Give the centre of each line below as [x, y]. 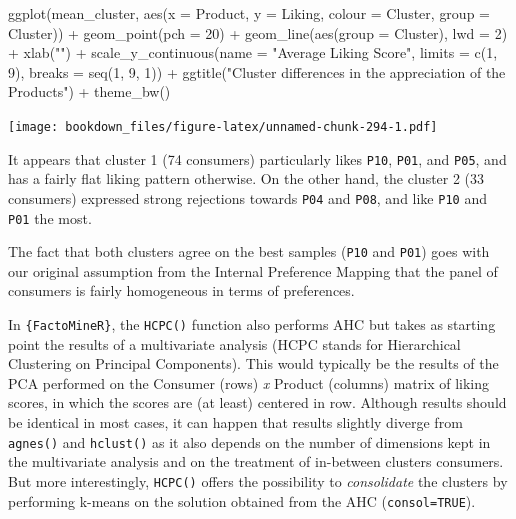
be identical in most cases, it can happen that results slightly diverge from [235, 422]
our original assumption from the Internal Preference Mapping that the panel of [253, 270]
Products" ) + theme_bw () [89, 91]
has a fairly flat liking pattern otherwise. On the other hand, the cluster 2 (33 [246, 178]
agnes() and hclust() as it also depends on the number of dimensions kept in [249, 441]
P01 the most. [50, 217]
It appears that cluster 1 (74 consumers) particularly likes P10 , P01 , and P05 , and [257, 158]
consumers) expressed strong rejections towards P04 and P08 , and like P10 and [247, 197]
